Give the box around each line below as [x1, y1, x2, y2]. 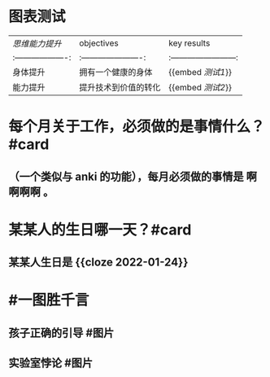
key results [168, 37, 211, 49]
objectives [78, 37, 120, 49]
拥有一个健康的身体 [78, 66, 153, 77]
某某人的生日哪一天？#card [8, 221, 192, 239]
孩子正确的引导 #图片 [8, 326, 115, 340]
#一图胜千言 [8, 291, 89, 309]
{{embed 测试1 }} [168, 66, 232, 77]
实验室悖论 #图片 [8, 356, 94, 370]
